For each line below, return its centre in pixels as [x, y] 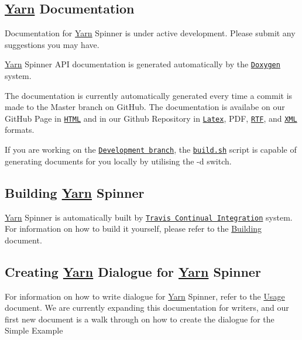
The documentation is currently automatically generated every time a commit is [149, 95]
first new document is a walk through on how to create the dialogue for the [140, 319]
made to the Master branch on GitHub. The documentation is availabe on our [145, 107]
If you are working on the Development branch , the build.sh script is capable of [151, 150]
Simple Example [34, 330]
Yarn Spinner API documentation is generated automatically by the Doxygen [143, 64]
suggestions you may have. [52, 44]
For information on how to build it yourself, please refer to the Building [133, 229]
